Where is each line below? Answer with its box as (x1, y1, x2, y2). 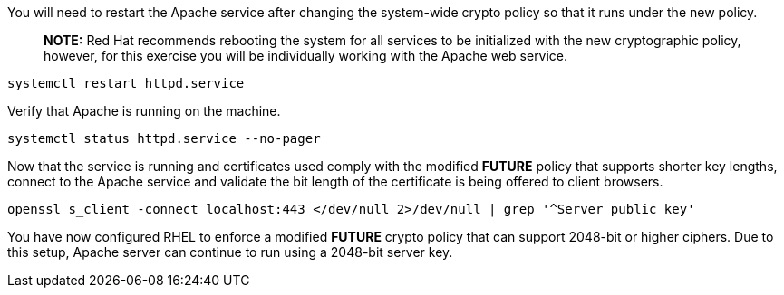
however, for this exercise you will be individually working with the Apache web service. (44, 48, 568, 63)
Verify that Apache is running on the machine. (7, 103, 281, 119)
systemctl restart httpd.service (7, 76, 245, 90)
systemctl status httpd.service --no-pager (7, 131, 321, 146)
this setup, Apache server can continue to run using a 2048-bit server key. (7, 244, 453, 260)
